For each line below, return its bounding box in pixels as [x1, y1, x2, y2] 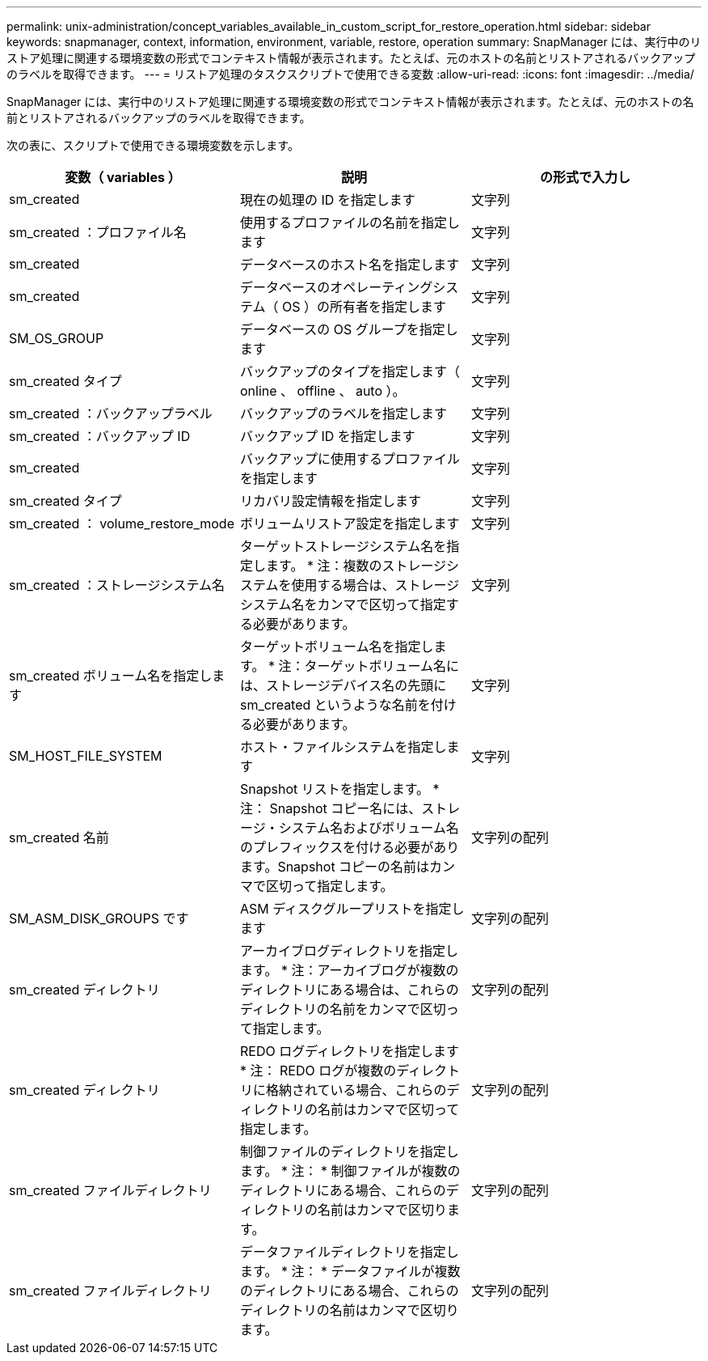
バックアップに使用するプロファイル [239, 451, 460, 467]
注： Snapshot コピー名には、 [239, 800, 422, 816]
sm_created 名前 [9, 829, 109, 846]
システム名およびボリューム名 [278, 820, 459, 836]
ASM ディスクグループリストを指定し [239, 901, 465, 917]
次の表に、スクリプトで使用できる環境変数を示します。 [6, 138, 299, 152]
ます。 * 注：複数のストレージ [265, 558, 447, 574]
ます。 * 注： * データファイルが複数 [239, 1263, 461, 1279]
